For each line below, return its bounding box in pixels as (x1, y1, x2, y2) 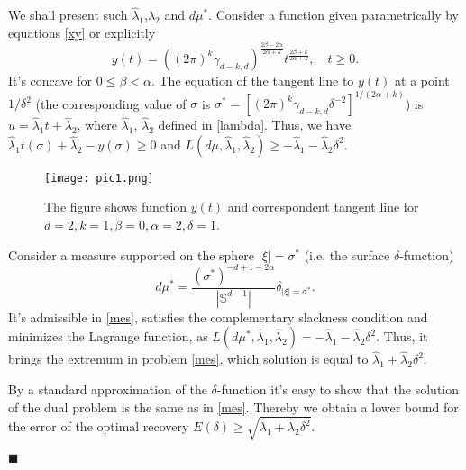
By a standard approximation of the (8, 380, 207, 399)
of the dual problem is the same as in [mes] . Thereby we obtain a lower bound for (8, 397, 459, 416)
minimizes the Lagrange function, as (8, 327, 208, 346)
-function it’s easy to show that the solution (216, 380, 460, 399)
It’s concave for (8, 70, 93, 89)
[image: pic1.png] (44, 171, 154, 185)
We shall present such (8, 5, 128, 24)
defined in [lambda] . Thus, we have (158, 115, 352, 134)
